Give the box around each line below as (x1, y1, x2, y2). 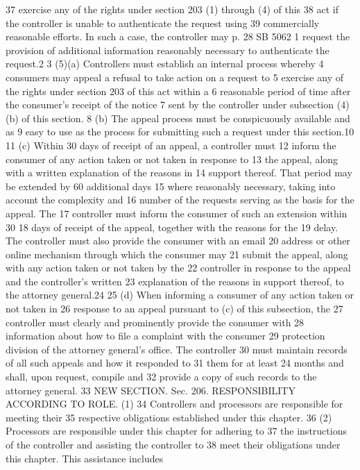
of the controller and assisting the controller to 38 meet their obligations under (6, 437, 341, 451)
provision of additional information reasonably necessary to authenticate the (6, 42, 329, 57)
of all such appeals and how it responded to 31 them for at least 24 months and (6, 355, 344, 370)
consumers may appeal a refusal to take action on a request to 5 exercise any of (6, 69, 343, 84)
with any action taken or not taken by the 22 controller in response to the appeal (6, 260, 351, 275)
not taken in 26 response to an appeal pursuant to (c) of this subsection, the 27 (6, 301, 343, 316)
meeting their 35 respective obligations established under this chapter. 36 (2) (6, 410, 332, 424)
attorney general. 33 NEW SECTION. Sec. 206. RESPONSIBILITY (6, 383, 295, 397)
